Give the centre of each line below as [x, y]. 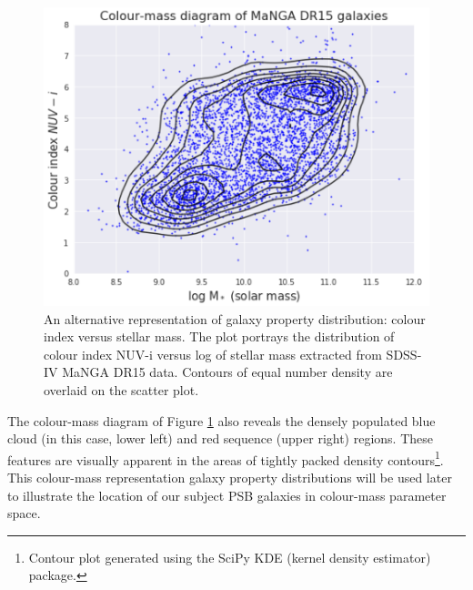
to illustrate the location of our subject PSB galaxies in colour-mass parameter [227, 495]
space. [24, 513]
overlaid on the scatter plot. [121, 389]
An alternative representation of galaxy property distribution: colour [235, 318]
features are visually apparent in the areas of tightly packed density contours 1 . [226, 458]
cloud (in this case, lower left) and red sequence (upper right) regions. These [221, 438]
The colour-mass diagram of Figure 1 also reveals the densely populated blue [221, 420]
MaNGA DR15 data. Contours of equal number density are [227, 372]
